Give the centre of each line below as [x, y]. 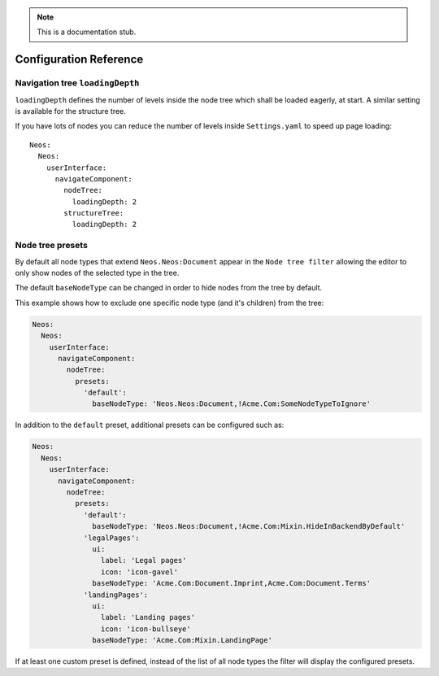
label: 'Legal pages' [143, 560]
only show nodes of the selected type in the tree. [97, 273]
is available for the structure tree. [70, 111]
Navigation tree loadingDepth [77, 83]
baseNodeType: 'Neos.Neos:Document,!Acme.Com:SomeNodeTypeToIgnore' [232, 404]
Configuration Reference [79, 60]
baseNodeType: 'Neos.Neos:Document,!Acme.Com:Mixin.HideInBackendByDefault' [249, 526]
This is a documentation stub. [87, 32]
